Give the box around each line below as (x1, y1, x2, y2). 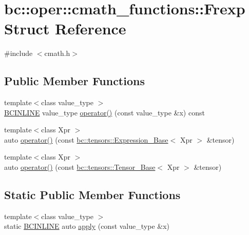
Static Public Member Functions (4, 187, 181, 203)
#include (4, 48, 33, 58)
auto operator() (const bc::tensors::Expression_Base (4, 134, 168, 145)
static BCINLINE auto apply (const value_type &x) (4, 221, 169, 231)
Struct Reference (4, 18, 126, 39)
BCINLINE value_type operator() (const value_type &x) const (4, 107, 205, 117)
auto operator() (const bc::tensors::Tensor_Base (4, 162, 156, 172)
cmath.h (44, 48, 70, 58)
